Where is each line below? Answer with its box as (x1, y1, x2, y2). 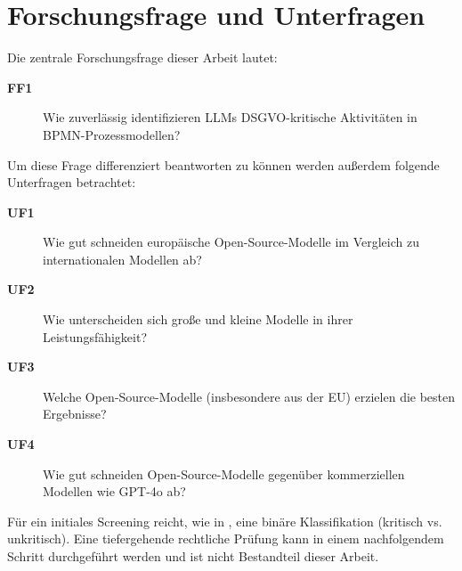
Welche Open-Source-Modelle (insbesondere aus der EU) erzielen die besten (43, 387, 456, 405)
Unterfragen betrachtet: (7, 173, 136, 192)
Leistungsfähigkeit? (43, 327, 148, 346)
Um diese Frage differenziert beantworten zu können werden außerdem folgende (7, 155, 440, 174)
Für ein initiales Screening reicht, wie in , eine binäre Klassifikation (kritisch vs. (7, 511, 442, 530)
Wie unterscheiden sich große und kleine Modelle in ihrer (43, 310, 353, 329)
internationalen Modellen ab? (43, 249, 202, 268)
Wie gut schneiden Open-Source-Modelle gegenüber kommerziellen (43, 464, 405, 483)
